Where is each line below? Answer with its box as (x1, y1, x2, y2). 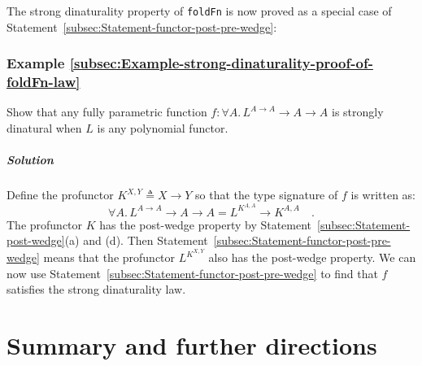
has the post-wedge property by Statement (99, 216, 312, 233)
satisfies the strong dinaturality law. (7, 281, 186, 298)
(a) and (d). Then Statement (64, 232, 208, 249)
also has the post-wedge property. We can (208, 249, 416, 266)
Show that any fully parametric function (7, 103, 207, 120)
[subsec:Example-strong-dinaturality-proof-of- (69, 53, 373, 73)
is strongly (332, 103, 384, 120)
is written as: (350, 186, 416, 203)
